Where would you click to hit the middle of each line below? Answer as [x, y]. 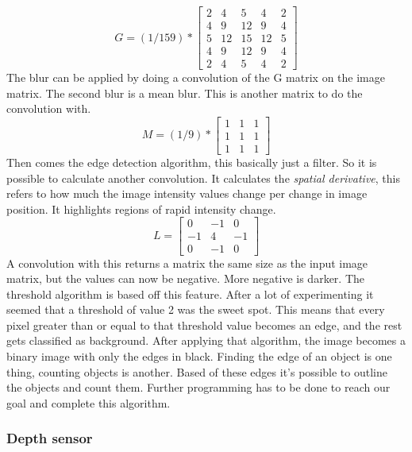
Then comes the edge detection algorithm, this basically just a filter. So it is [192, 162]
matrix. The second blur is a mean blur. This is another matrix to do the [185, 93]
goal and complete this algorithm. [89, 402]
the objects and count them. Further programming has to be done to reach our [198, 387]
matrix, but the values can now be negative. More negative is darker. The [186, 278]
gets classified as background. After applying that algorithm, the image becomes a [206, 340]
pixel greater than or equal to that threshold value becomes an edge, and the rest [204, 325]
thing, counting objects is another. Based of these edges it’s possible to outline [197, 371]
